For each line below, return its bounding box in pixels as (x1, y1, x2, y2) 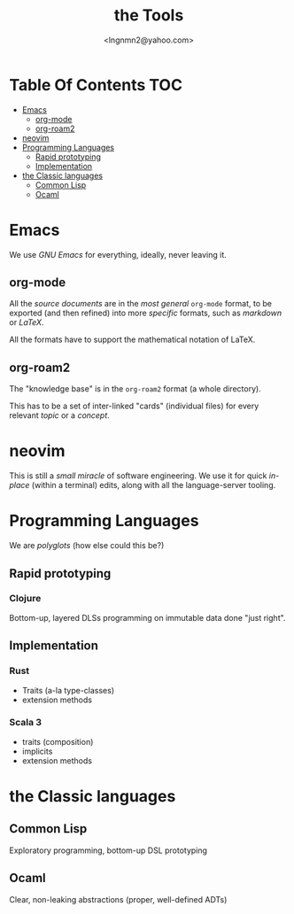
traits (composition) (21, 736, 94, 747)
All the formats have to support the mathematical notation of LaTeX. (9, 334, 256, 345)
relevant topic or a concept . (9, 410, 111, 421)
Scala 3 (9, 716, 43, 729)
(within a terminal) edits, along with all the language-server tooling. (31, 480, 276, 491)
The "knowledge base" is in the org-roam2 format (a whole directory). (9, 383, 261, 394)
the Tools (113, 5, 184, 26)
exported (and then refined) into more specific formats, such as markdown (9, 307, 282, 319)
